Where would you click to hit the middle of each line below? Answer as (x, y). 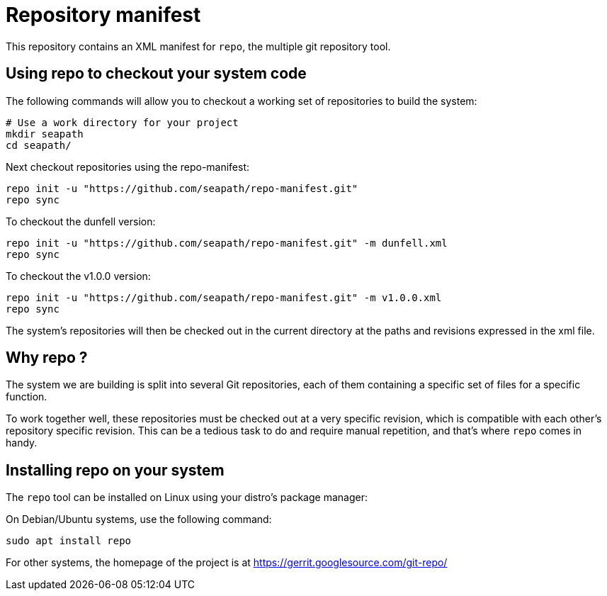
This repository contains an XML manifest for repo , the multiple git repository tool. (198, 46)
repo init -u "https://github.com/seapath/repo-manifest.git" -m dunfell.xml (227, 243)
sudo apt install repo (69, 541)
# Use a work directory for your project (122, 122)
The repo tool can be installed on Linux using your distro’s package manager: (187, 497)
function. (27, 397)
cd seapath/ (39, 145)
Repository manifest (103, 15)
